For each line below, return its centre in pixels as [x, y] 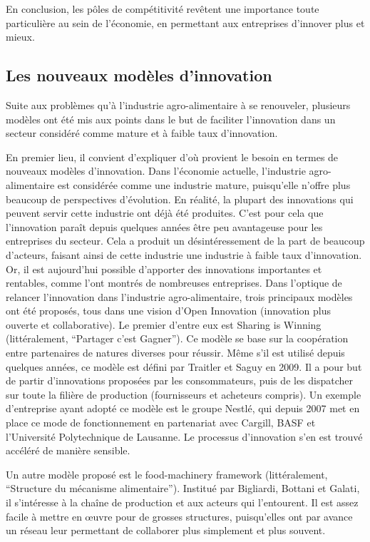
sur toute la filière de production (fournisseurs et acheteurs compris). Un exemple [184, 394]
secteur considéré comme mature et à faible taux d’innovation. [142, 133]
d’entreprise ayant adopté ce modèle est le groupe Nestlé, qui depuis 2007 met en [183, 408]
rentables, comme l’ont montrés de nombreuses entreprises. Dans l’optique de [174, 283]
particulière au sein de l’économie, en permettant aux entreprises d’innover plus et [185, 22]
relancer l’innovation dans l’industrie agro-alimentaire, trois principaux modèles [179, 296]
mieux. [20, 37]
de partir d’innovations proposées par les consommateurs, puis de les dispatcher [180, 380]
